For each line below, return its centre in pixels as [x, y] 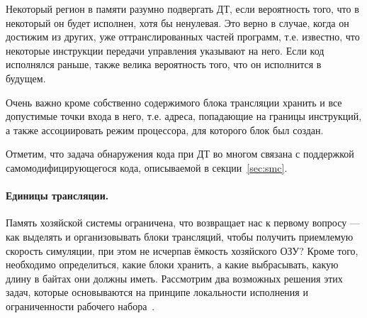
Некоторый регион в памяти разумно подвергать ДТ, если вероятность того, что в [182, 9]
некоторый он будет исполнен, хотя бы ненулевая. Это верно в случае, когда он [177, 22]
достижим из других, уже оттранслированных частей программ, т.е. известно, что [183, 37]
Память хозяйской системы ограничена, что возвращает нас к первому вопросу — [183, 223]
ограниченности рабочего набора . [80, 306]
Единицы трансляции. [57, 196]
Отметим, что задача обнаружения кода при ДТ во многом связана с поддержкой [180, 154]
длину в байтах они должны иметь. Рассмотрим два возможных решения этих [174, 278]
